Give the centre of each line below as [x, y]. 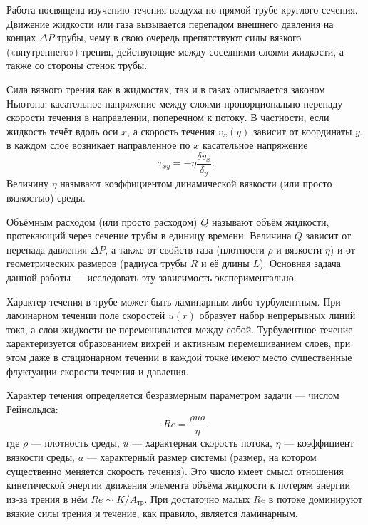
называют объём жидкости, [270, 221]
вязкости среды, [41, 457]
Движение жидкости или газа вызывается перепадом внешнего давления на [170, 23]
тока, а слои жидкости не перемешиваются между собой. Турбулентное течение [180, 329]
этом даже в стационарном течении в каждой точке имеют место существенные [179, 357]
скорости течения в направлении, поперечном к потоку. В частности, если [168, 117]
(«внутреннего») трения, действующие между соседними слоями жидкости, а [175, 51]
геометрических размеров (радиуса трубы [97, 263]
